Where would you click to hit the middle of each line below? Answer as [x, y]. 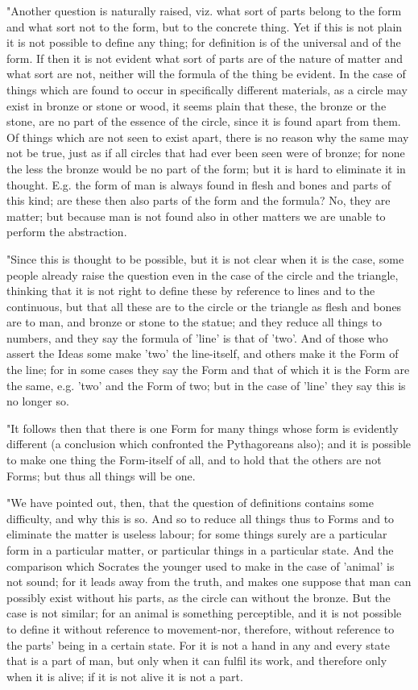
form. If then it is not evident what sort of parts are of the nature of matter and [205, 58]
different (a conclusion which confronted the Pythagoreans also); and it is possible [209, 444]
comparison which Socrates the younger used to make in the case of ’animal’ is [201, 565]
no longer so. [38, 401]
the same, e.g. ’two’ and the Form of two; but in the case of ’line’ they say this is [206, 385]
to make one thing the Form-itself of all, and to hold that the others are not [194, 460]
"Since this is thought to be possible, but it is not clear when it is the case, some [205, 258]
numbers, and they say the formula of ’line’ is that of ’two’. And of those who [197, 337]
